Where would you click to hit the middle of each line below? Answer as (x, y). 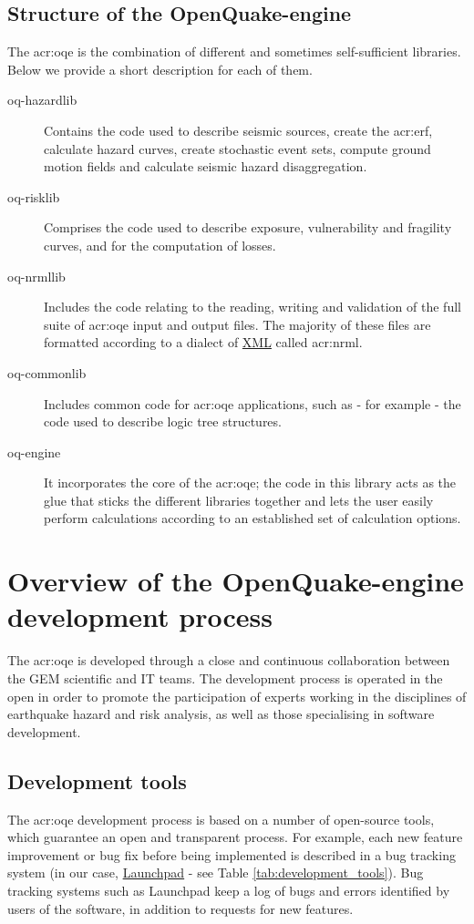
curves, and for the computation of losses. (160, 245)
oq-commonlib (47, 372)
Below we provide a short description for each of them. (160, 69)
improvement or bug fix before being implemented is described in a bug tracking (232, 854)
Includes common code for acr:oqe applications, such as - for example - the (252, 403)
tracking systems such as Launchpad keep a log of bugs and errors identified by (229, 890)
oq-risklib (34, 196)
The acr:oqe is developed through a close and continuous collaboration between (229, 660)
